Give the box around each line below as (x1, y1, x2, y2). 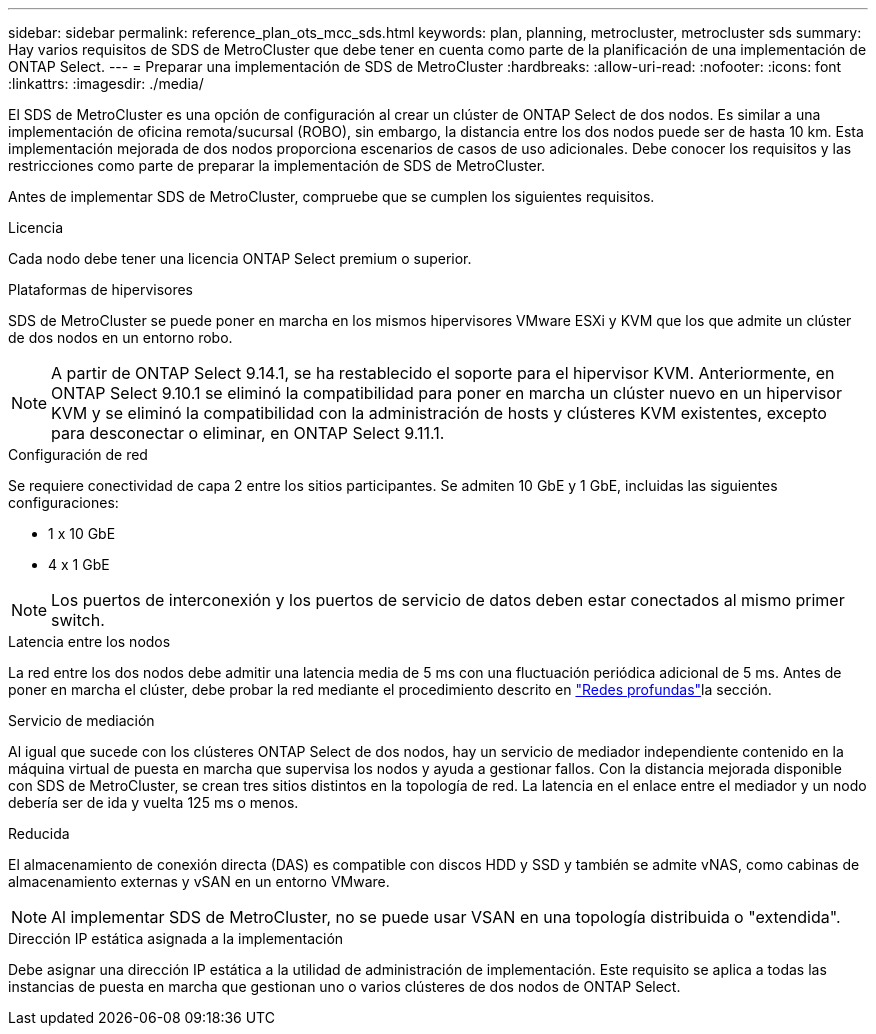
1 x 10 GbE (48, 525, 116, 542)
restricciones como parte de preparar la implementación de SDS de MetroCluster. (8, 157, 546, 174)
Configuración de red (8, 446, 148, 463)
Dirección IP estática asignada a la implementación (8, 930, 344, 947)
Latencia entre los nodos (8, 633, 171, 650)
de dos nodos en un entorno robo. (8, 329, 233, 346)
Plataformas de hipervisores (8, 281, 194, 298)
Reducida (8, 825, 70, 842)
